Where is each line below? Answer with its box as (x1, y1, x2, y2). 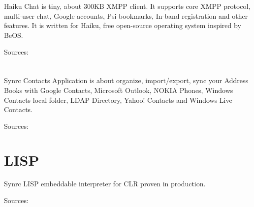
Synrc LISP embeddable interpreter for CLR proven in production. (4, 178, 206, 189)
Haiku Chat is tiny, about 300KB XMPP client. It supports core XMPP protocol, (4, 1, 251, 11)
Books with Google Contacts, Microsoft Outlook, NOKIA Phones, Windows (4, 85, 233, 95)
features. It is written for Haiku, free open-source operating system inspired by (4, 20, 241, 30)
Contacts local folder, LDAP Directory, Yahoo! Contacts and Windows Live (4, 94, 232, 105)
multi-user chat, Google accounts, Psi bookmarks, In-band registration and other (4, 10, 248, 21)
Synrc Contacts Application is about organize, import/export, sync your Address (4, 75, 249, 86)
